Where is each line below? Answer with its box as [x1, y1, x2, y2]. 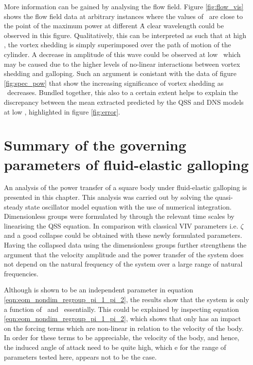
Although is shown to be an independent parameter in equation [4, 285, 194, 295]
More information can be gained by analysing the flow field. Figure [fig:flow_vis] [4, 1, 244, 11]
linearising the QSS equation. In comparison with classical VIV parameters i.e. [4, 220, 238, 231]
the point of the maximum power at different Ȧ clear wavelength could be [4, 20, 224, 31]
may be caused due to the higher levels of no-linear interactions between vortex [4, 58, 240, 69]
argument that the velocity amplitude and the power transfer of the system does [4, 249, 244, 259]
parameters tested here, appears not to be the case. [4, 351, 157, 362]
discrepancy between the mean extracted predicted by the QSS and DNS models [4, 96, 244, 107]
